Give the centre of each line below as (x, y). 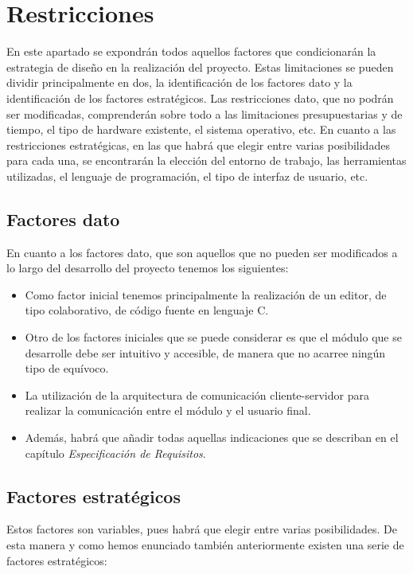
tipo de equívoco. (67, 368)
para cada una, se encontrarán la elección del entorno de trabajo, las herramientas (206, 160)
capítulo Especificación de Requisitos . (115, 453)
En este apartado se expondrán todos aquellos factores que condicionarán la (191, 51)
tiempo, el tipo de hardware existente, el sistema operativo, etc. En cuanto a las (201, 129)
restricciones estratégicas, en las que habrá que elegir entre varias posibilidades (198, 144)
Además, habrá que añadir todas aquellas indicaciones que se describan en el (212, 437)
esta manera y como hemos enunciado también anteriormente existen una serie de (205, 545)
